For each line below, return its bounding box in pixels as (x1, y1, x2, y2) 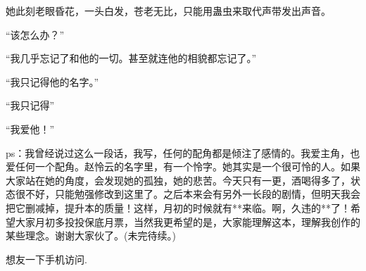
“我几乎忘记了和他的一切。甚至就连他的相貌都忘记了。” (6, 51, 257, 65)
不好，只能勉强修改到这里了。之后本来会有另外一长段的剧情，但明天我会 (25, 187, 360, 201)
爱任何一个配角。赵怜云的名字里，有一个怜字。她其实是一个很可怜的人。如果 (6, 159, 360, 174)
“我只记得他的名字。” (6, 74, 99, 89)
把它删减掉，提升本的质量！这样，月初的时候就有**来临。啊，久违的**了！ (6, 200, 351, 215)
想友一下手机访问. (6, 251, 87, 266)
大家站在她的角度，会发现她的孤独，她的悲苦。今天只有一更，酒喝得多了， (6, 172, 351, 187)
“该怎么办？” (6, 27, 65, 42)
